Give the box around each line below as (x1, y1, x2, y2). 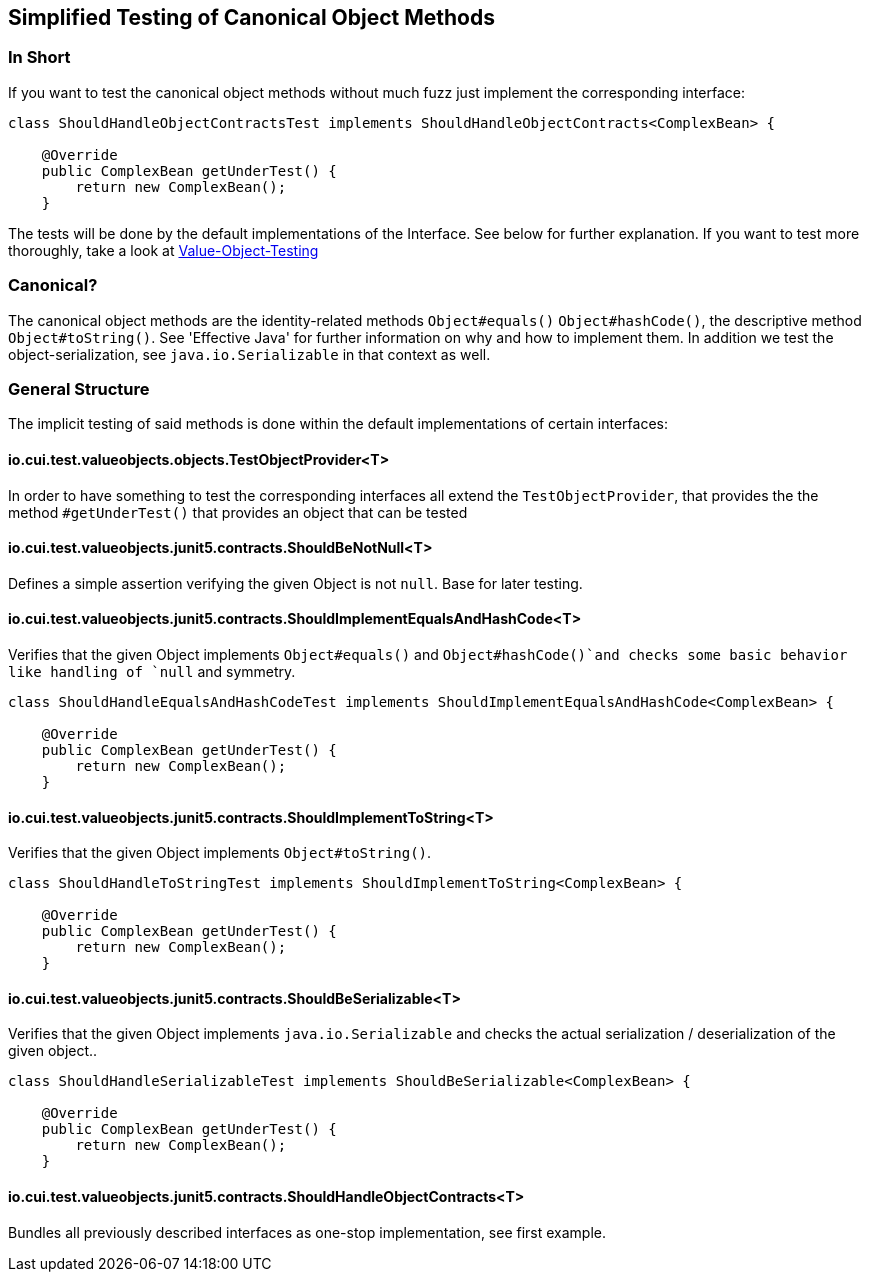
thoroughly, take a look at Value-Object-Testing (8, 241, 319, 259)
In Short (8, 47, 71, 68)
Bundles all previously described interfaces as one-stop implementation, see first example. (8, 1223, 607, 1241)
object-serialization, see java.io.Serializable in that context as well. (8, 345, 491, 363)
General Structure (8, 378, 150, 399)
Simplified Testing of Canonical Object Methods (8, 5, 495, 30)
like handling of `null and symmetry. (8, 662, 296, 680)
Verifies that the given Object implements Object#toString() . (8, 844, 432, 862)
